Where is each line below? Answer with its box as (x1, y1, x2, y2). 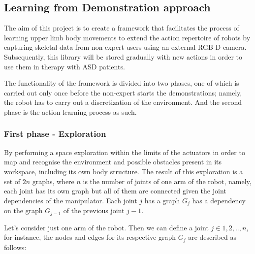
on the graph (4, 205, 43, 216)
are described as (188, 232, 236, 242)
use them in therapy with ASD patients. (4, 61, 125, 71)
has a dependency (192, 195, 246, 205)
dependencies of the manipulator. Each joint (4, 195, 137, 205)
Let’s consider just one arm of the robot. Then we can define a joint (4, 222, 209, 232)
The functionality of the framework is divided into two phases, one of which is (4, 78, 239, 88)
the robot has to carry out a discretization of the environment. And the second (4, 97, 242, 107)
